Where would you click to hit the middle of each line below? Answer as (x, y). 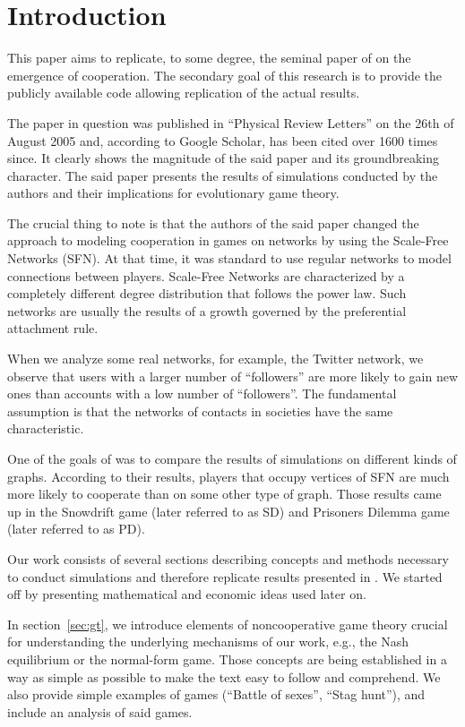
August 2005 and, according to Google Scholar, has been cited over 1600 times (223, 140)
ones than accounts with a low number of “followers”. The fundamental (202, 393)
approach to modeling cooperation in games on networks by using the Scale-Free (228, 240)
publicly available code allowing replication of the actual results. (184, 93)
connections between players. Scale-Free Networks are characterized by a (206, 275)
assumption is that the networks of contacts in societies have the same (200, 411)
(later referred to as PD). (76, 529)
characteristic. (46, 428)
